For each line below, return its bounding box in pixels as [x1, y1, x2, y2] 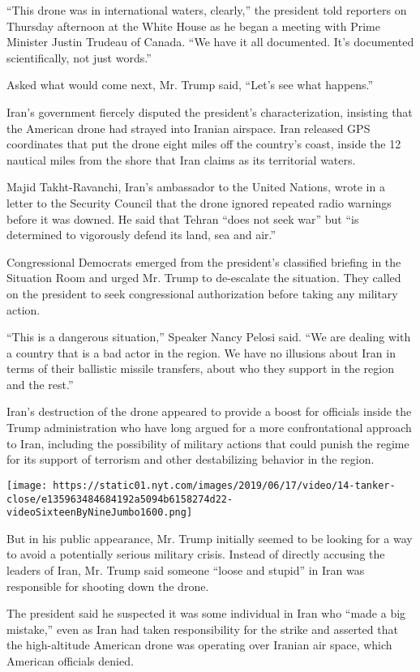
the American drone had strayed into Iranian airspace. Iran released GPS [6, 119, 371, 136]
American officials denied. [6, 652, 134, 669]
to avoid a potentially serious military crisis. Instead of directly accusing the [6, 546, 385, 563]
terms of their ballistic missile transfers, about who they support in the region [6, 360, 394, 377]
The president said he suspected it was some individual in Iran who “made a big [6, 605, 406, 622]
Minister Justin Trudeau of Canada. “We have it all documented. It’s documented [6, 33, 414, 50]
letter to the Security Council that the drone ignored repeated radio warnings [6, 194, 392, 211]
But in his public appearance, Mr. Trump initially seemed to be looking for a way [6, 529, 413, 546]
